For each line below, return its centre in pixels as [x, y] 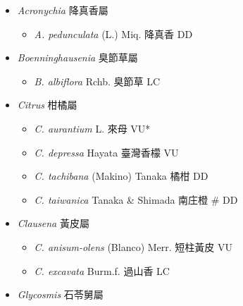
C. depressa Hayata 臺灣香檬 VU [106, 152]
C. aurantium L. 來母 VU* [92, 128]
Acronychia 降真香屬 [63, 10]
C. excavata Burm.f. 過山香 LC [102, 270]
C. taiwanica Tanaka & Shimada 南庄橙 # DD [136, 199]
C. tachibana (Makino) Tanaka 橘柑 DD [121, 176]
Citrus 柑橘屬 [47, 105]
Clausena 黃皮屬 [53, 223]
